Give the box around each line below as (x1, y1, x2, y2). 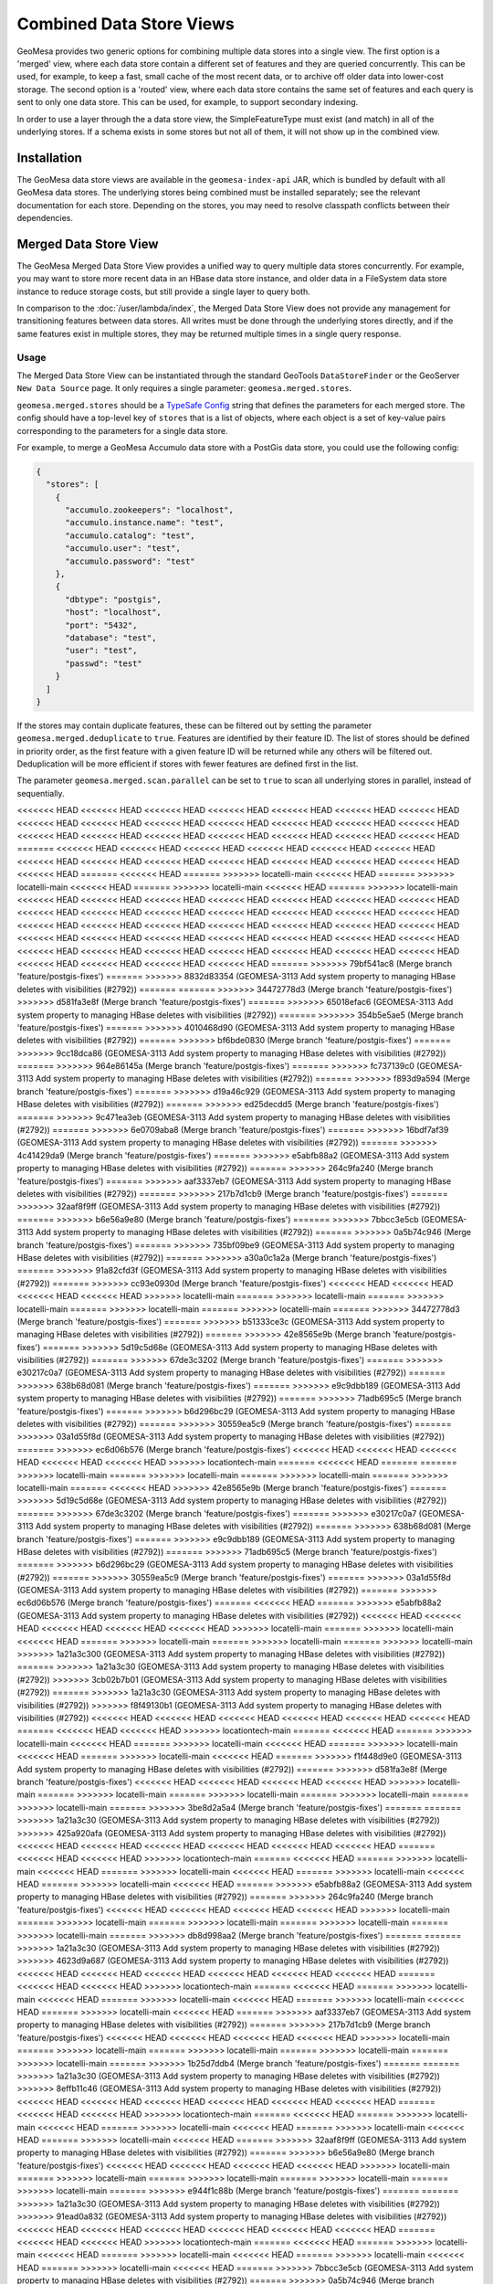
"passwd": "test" (65, 658, 143, 669)
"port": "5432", (65, 619, 138, 630)
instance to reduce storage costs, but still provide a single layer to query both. (16, 286, 310, 297)
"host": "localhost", (65, 608, 162, 618)
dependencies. (16, 212, 73, 223)
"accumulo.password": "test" (65, 555, 195, 566)
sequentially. (16, 788, 65, 798)
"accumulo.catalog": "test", (65, 530, 195, 541)
